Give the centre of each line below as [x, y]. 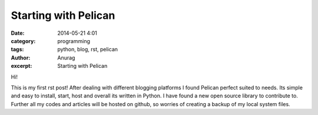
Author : [21, 57]
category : [23, 41]
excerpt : [21, 66]
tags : [17, 50]
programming [74, 41]
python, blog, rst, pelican [87, 50]
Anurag [66, 57]
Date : [18, 33]
